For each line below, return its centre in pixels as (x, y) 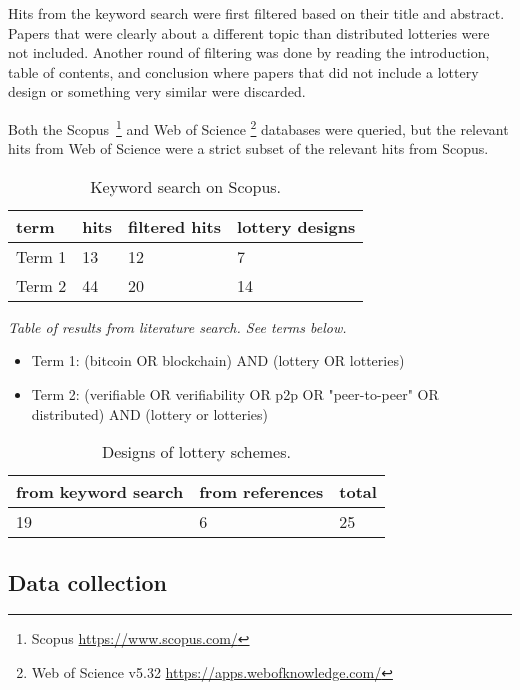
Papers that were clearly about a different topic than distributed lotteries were (249, 32)
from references (261, 492)
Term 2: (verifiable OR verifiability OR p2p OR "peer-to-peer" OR (235, 394)
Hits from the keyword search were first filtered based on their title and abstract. (256, 13)
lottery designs (296, 226)
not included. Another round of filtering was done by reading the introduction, (249, 52)
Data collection (88, 581)
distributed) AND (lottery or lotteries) (149, 413)
